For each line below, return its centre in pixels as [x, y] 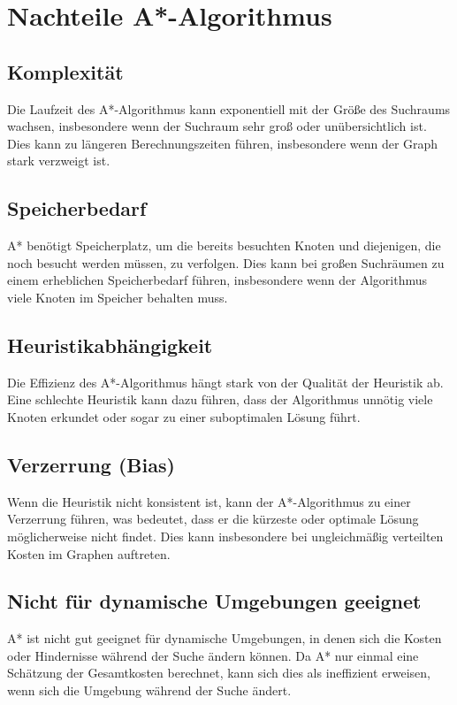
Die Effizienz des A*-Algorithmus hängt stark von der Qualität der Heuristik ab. [225, 382]
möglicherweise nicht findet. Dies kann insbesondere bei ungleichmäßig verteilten [225, 536]
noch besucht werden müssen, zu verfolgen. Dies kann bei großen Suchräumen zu [226, 262]
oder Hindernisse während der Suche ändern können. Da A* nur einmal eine [213, 655]
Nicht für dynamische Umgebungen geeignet [214, 601]
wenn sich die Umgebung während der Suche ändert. [149, 690]
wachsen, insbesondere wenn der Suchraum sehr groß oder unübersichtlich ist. [217, 126]
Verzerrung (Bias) [91, 464]
